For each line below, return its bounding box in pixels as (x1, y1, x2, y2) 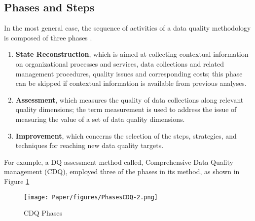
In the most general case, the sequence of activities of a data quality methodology (4, 23, 251, 33)
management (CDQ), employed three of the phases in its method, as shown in (4, 166, 240, 177)
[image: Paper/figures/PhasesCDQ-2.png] (24, 193, 158, 201)
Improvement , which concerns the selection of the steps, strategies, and (15, 130, 237, 141)
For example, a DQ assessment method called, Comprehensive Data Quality (4, 156, 233, 167)
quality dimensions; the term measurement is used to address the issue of (15, 104, 237, 114)
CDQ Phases (24, 208, 62, 218)
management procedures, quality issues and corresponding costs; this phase (15, 68, 243, 78)
